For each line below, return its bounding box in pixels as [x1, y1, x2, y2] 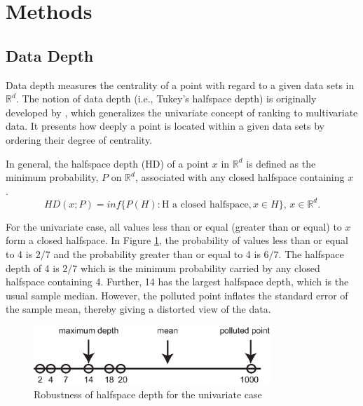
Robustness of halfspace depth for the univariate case [34, 386, 262, 401]
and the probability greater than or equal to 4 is [53, 247, 261, 262]
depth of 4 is [6, 260, 60, 275]
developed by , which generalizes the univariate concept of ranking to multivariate [6, 104, 358, 119]
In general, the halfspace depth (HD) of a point [6, 156, 210, 170]
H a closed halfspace [161, 199, 249, 210]
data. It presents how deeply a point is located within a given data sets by [6, 119, 325, 133]
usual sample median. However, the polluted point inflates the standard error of [6, 287, 348, 302]
